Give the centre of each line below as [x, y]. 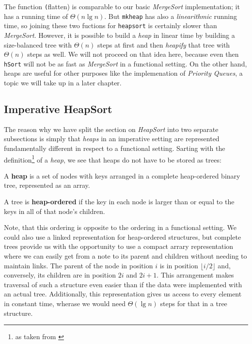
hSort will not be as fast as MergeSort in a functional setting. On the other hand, [126, 63]
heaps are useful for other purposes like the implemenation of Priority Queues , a [123, 73]
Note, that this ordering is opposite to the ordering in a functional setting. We [120, 227]
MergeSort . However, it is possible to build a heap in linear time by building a [119, 35]
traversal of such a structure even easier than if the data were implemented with [123, 284]
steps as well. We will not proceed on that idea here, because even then [133, 54]
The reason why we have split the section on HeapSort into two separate [111, 129]
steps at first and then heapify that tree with [164, 44]
